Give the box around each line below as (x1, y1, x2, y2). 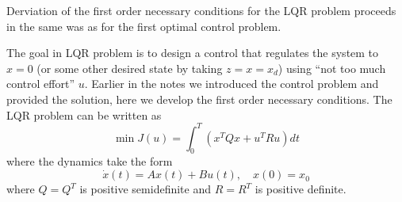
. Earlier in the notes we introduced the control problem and (84, 75, 379, 92)
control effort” (6, 75, 75, 92)
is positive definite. (255, 181, 346, 197)
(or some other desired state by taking (36, 59, 223, 76)
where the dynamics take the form (6, 153, 173, 170)
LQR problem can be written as (6, 106, 162, 123)
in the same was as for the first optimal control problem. (6, 17, 281, 34)
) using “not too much (278, 59, 386, 76)
